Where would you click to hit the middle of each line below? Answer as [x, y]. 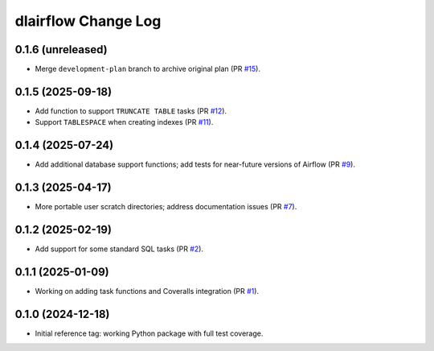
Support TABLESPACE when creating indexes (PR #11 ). [124, 122]
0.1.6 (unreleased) [61, 50]
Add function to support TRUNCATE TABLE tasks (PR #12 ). [131, 111]
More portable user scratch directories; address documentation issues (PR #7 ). [166, 207]
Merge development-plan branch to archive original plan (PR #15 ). [148, 69]
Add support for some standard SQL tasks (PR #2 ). [119, 249]
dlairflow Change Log [88, 21]
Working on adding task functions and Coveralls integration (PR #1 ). [147, 291]
